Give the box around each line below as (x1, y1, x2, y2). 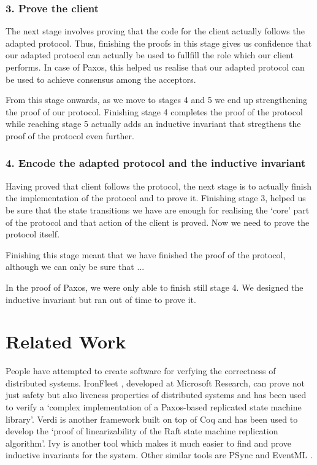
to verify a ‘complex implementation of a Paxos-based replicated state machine (6, 401, 302, 413)
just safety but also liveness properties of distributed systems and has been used (6, 388, 307, 401)
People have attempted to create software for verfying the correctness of (6, 364, 276, 377)
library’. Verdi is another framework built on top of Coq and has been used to (6, 412, 298, 425)
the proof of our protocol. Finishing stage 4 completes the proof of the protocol (6, 105, 303, 118)
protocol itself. (6, 228, 60, 240)
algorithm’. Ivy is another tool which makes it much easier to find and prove (6, 436, 291, 449)
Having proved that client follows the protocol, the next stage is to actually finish (6, 179, 311, 192)
